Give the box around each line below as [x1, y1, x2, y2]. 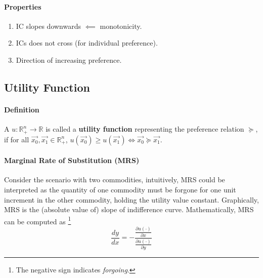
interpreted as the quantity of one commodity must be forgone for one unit [4, 184, 236, 194]
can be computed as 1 [4, 214, 71, 226]
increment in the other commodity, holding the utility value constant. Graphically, [4, 194, 259, 205]
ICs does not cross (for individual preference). [16, 37, 158, 48]
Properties [4, 1, 41, 12]
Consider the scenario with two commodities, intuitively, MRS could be [4, 174, 225, 185]
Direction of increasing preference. [16, 54, 122, 65]
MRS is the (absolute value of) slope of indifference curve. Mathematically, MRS [4, 204, 254, 215]
